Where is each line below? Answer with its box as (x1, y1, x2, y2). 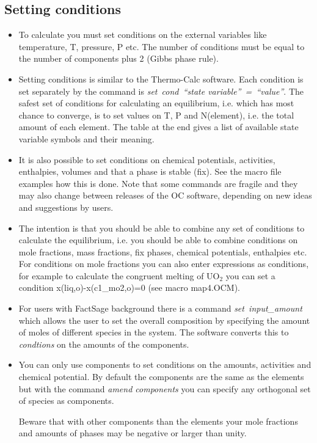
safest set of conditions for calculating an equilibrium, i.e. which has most (18, 97, 294, 109)
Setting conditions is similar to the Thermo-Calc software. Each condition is (18, 72, 304, 85)
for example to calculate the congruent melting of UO (18, 269, 220, 282)
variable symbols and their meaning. (18, 132, 155, 145)
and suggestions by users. (18, 200, 114, 213)
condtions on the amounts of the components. (18, 337, 189, 350)
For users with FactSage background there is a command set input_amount (18, 302, 302, 315)
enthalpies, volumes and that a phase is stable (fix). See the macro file (18, 165, 282, 178)
